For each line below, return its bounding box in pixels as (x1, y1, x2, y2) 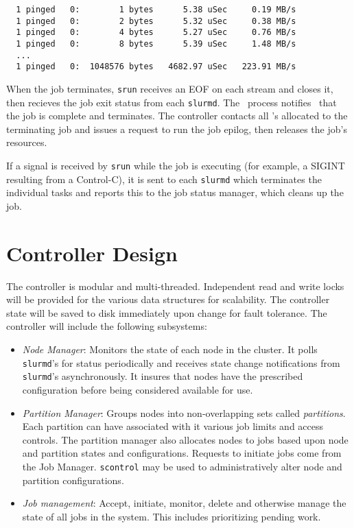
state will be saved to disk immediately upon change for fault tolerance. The (6, 305, 327, 320)
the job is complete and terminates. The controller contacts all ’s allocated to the (6, 108, 348, 123)
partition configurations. (22, 472, 124, 487)
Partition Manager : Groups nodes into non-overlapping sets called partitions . (22, 405, 346, 420)
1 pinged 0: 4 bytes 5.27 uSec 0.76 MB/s (16, 27, 296, 38)
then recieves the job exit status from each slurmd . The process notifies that (6, 95, 337, 109)
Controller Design (6, 239, 178, 267)
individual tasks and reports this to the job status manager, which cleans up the (6, 185, 344, 200)
